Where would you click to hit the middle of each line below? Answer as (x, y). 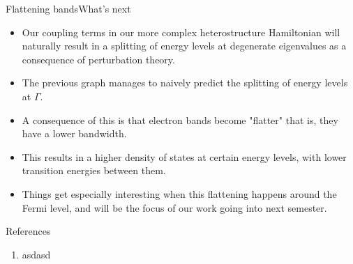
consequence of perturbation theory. (98, 59)
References (28, 231)
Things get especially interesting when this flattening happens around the (179, 193)
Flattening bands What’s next (68, 8)
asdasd (36, 254)
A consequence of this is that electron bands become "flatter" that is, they (180, 119)
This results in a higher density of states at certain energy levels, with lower (184, 156)
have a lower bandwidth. (74, 133)
